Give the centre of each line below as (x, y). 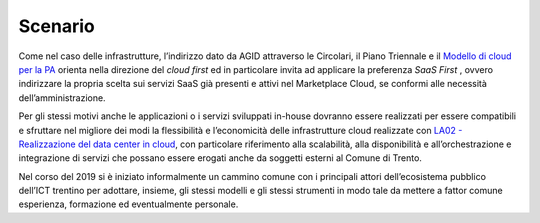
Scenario (56, 26)
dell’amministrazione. (62, 97)
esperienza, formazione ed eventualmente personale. (128, 204)
